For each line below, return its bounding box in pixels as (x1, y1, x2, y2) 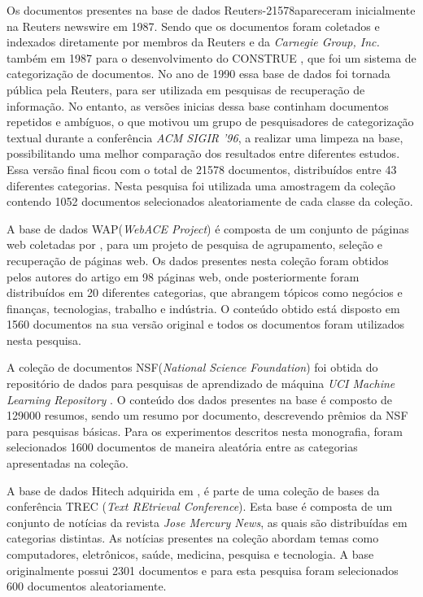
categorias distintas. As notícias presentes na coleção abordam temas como (7, 529, 379, 547)
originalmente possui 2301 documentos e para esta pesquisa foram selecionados (7, 561, 399, 578)
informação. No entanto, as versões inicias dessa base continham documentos (7, 97, 389, 114)
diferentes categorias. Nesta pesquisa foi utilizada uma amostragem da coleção (7, 176, 396, 194)
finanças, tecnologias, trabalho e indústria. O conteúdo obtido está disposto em (7, 299, 400, 316)
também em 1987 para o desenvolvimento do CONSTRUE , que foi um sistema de (7, 49, 416, 66)
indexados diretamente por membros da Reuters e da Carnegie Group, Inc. (7, 33, 380, 50)
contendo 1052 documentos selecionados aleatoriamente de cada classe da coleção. (7, 193, 413, 210)
